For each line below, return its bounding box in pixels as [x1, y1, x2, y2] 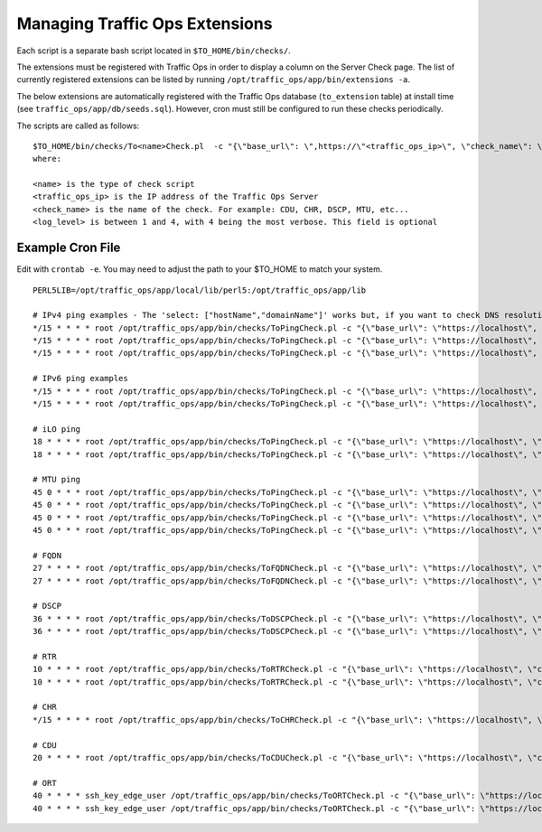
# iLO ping [33, 424, 81, 434]
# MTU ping [33, 474, 81, 485]
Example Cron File [16, 240, 121, 256]
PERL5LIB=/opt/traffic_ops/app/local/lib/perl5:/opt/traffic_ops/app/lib [33, 285, 367, 295]
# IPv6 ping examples [33, 373, 128, 384]
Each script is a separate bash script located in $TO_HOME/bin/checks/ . [16, 45, 291, 56]
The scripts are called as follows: [16, 120, 140, 131]
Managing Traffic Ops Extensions [16, 14, 273, 33]
